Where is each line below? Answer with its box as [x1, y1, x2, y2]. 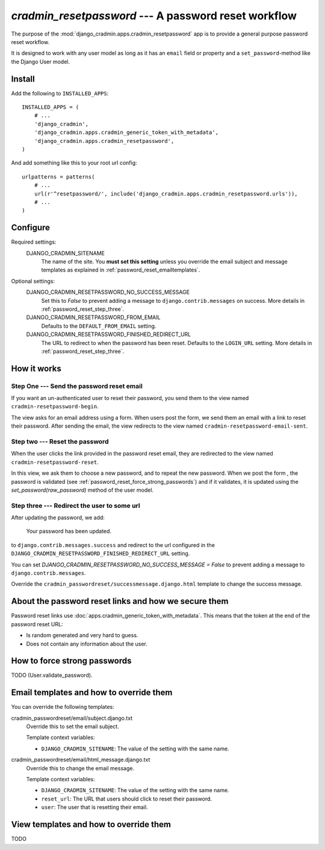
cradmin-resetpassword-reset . [11, 458, 99, 466]
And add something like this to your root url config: [11, 159, 138, 167]
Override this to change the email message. [26, 764, 135, 772]
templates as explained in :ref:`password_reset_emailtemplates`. [41, 266, 200, 274]
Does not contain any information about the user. [26, 640, 147, 647]
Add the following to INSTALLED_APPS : [11, 89, 109, 97]
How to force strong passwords [11, 656, 132, 666]
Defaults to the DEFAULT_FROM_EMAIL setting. [41, 322, 156, 329]
